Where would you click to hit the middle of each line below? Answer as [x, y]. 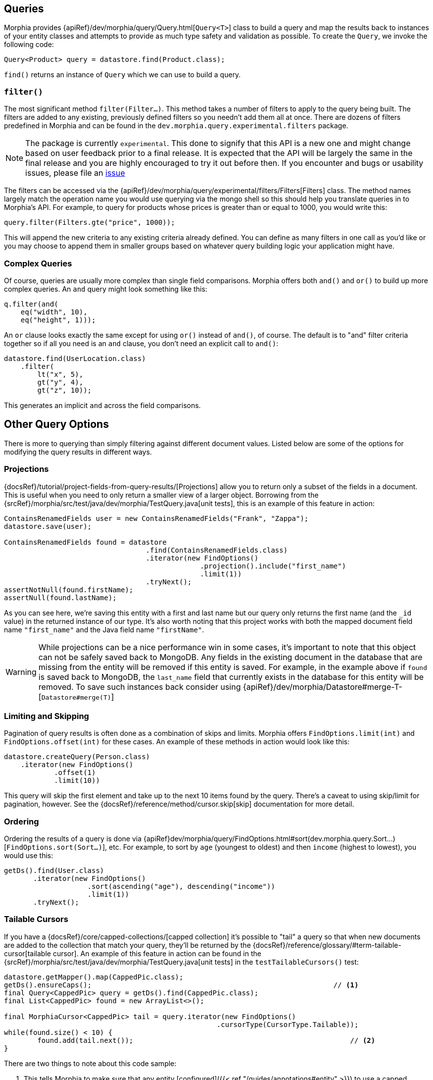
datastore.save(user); [48, 526]
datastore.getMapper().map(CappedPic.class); [94, 977]
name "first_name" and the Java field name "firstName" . [104, 629]
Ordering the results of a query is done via [73, 839]
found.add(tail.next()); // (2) [206, 1040]
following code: [29, 45]
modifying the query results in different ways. [78, 452]
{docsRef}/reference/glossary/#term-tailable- [327, 945]
